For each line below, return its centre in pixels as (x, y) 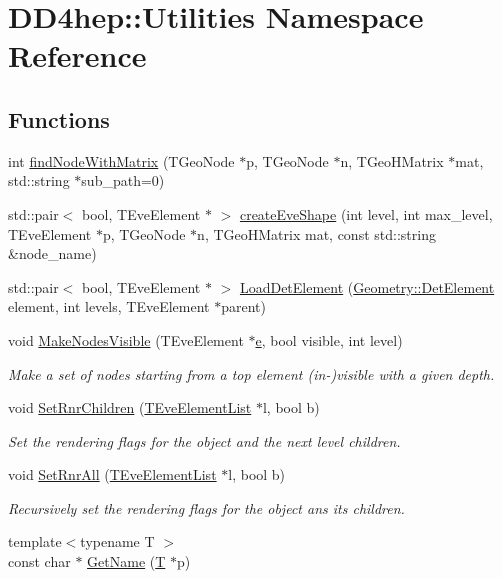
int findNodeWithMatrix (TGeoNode (121, 160)
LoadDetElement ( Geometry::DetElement (367, 286)
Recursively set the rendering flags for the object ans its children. (206, 507)
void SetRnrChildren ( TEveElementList (130, 407)
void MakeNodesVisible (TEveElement (126, 339)
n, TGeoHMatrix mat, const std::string (316, 233)
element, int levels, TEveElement (109, 306)
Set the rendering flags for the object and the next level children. (204, 440)
